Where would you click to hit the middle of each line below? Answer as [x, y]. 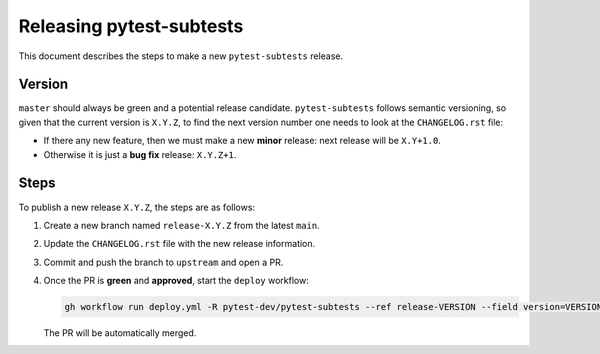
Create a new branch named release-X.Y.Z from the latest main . [181, 225]
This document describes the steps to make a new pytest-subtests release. [181, 56]
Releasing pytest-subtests [131, 26]
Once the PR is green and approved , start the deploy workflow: [176, 281]
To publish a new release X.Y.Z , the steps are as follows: [136, 207]
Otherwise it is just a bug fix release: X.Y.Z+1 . [140, 154]
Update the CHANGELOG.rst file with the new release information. [179, 244]
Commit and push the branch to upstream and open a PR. [163, 262]
